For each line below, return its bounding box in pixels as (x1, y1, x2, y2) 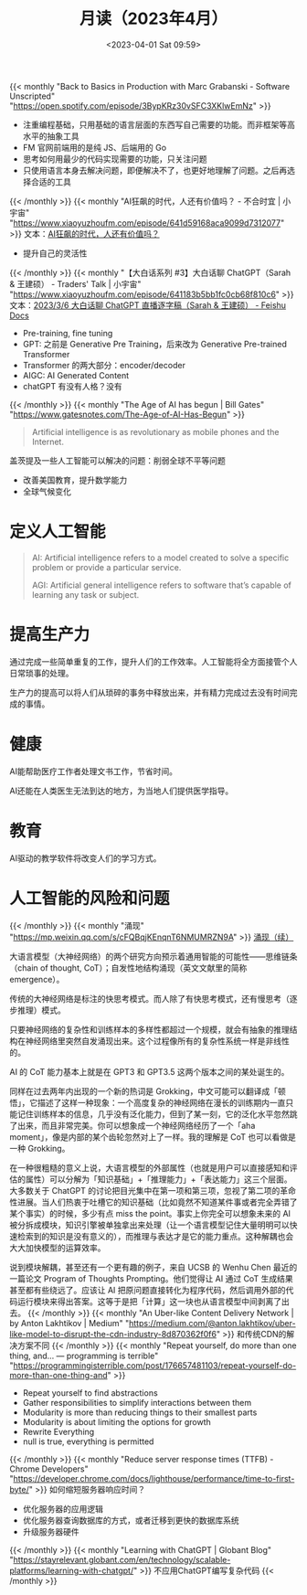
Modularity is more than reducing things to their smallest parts (22, 1407, 258, 1418)
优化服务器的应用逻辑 (22, 1503, 103, 1514)
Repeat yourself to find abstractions (22, 1387, 158, 1398)
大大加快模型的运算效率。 (9, 1242, 106, 1253)
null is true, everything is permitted (22, 1436, 154, 1447)
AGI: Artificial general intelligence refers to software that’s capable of (31, 580, 292, 590)
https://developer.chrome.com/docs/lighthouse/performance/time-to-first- (13, 1473, 295, 1483)
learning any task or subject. (31, 589, 140, 600)
